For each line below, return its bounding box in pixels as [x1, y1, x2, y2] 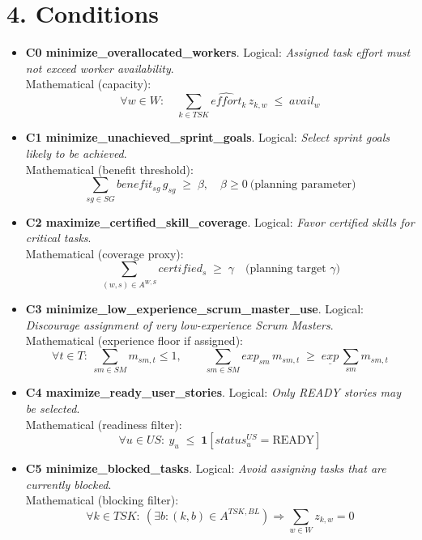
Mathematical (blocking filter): [25, 491, 179, 508]
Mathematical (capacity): [25, 75, 151, 92]
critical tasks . [25, 229, 92, 246]
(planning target [245, 263, 326, 275]
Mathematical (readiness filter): [25, 415, 182, 432]
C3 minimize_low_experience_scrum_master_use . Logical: [25, 300, 364, 317]
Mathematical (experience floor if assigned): [25, 332, 243, 349]
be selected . [25, 400, 80, 416]
